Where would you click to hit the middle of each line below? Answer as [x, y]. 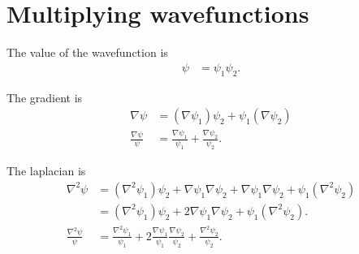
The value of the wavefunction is [87, 52]
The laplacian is [46, 171]
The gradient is [45, 97]
